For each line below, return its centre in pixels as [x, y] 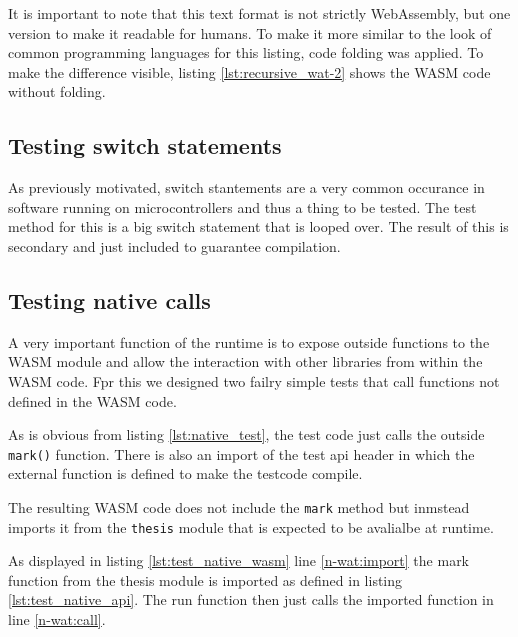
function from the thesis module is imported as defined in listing [205, 579]
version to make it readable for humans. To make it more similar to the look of [250, 32]
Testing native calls [109, 299]
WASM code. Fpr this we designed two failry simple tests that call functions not [254, 380]
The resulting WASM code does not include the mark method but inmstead [239, 506]
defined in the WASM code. [92, 400]
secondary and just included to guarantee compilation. [174, 245]
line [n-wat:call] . [57, 619]
